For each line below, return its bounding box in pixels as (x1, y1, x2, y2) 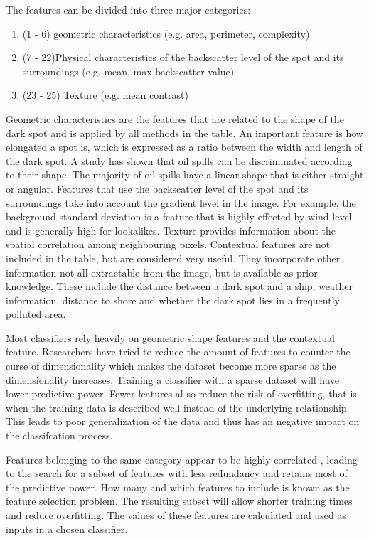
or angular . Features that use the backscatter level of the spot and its (6, 181, 309, 195)
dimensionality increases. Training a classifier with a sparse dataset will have (6, 372, 339, 387)
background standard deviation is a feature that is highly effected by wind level (6, 209, 352, 224)
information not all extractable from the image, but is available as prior (6, 264, 318, 279)
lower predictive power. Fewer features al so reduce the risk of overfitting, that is (6, 386, 357, 401)
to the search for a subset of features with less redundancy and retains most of (6, 466, 348, 481)
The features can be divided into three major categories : (6, 2, 251, 16)
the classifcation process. (6, 428, 113, 443)
